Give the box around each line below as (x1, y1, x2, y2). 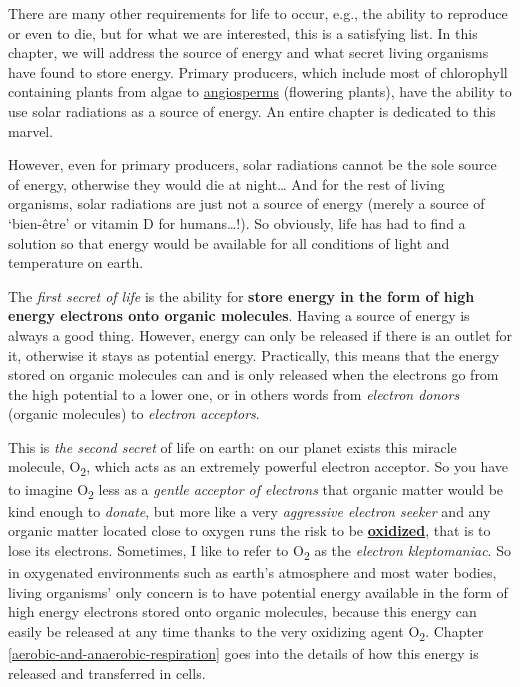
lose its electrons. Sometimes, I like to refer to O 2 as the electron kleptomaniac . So (8, 539, 511, 563)
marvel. (8, 120, 54, 141)
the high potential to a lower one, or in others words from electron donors (8, 383, 460, 404)
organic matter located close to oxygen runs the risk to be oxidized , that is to (8, 520, 491, 541)
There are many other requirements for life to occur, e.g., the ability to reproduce (8, 3, 508, 23)
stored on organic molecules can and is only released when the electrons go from (8, 364, 499, 385)
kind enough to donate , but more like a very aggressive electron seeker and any (8, 500, 491, 521)
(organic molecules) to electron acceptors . (8, 403, 260, 424)
